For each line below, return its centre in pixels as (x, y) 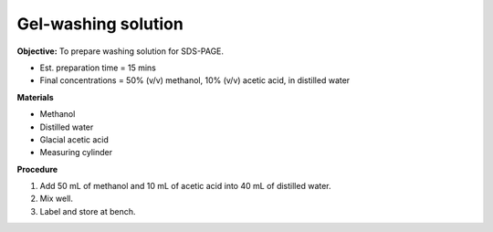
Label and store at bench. (88, 211)
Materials (35, 97)
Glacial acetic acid (74, 139)
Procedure (37, 169)
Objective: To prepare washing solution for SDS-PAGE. (120, 51)
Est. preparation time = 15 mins (98, 68)
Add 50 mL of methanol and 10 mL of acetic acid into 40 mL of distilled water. (186, 186)
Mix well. (56, 199)
